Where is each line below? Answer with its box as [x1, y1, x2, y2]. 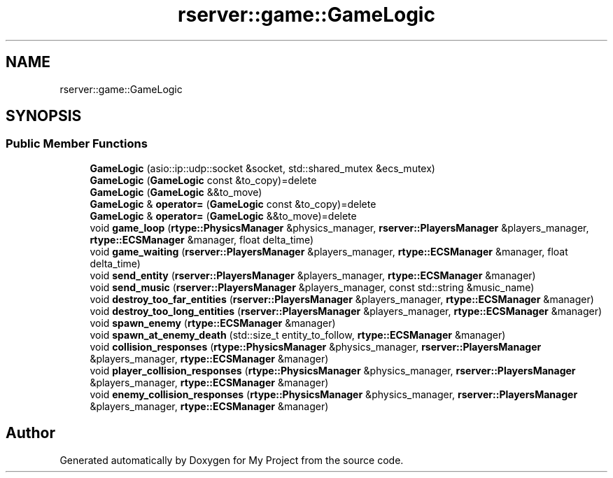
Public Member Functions [6, 136, 148, 151]
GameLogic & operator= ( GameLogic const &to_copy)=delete [90, 197, 376, 210]
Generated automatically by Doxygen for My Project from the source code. [59, 454, 404, 466]
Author [6, 424, 55, 442]
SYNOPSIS [6, 107, 82, 125]
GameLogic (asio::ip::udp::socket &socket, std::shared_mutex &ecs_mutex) [90, 162, 435, 174]
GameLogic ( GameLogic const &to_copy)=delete [90, 174, 317, 186]
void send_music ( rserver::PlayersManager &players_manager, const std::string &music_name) [90, 281, 535, 293]
